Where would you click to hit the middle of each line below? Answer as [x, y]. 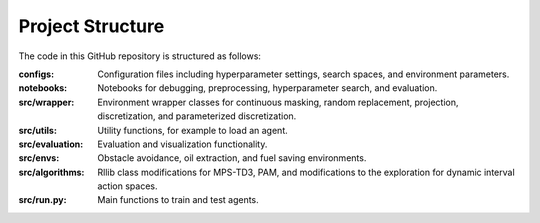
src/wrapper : [46, 102]
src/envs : [39, 158]
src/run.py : [42, 200]
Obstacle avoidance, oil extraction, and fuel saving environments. [232, 158]
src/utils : [37, 130]
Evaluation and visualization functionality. [182, 144]
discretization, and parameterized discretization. [197, 116]
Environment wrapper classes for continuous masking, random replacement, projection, [278, 102]
